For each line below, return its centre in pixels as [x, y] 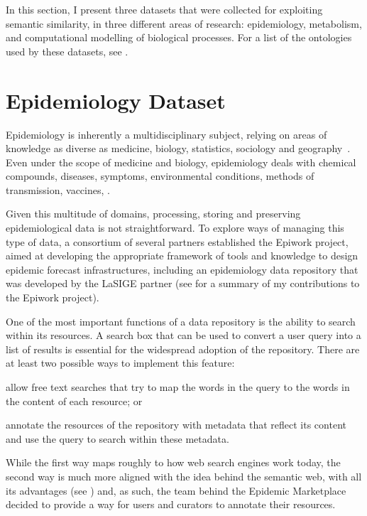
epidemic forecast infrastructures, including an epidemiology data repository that [182, 269]
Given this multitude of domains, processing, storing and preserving [153, 214]
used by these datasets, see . [67, 51]
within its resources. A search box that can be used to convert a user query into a [183, 335]
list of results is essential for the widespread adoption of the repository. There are [183, 349]
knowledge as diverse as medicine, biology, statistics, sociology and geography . [178, 148]
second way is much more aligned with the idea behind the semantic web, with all [184, 476]
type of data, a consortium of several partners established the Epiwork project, [177, 241]
